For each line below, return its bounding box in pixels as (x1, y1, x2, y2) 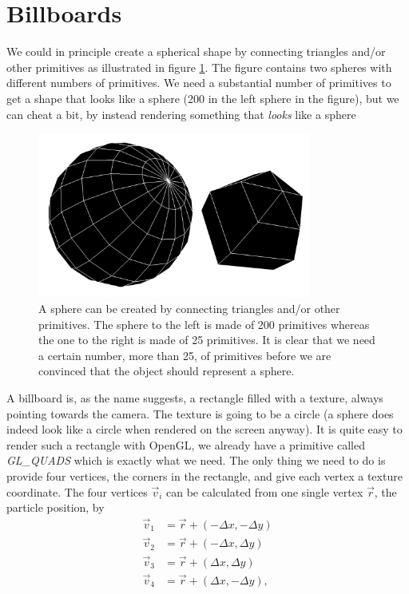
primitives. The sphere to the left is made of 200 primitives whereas (38, 315, 370, 332)
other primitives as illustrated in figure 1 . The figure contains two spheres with (6, 58, 392, 75)
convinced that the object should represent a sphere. (38, 362, 295, 379)
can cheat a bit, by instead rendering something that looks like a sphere (6, 105, 356, 122)
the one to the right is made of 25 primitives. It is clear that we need (38, 331, 375, 348)
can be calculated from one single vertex (166, 483, 363, 500)
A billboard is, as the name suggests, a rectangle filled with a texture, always (6, 390, 383, 406)
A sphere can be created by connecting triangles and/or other (38, 300, 340, 317)
